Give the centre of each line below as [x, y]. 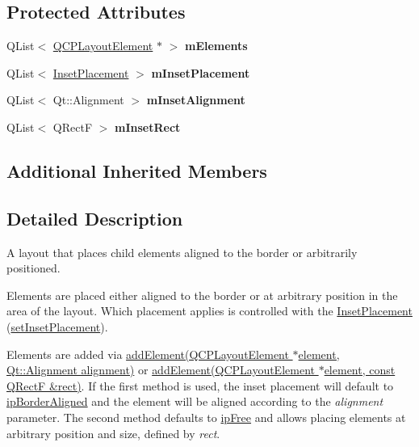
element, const [360, 370]
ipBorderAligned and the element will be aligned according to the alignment [195, 401]
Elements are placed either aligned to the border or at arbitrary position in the [202, 295]
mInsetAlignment [196, 100]
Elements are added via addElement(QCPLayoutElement [148, 354]
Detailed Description [95, 218]
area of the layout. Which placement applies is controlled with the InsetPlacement [209, 311]
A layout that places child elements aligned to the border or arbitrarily [182, 252]
